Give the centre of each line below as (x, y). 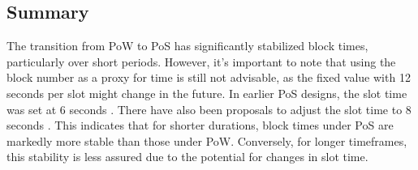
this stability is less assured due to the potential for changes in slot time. (187, 157)
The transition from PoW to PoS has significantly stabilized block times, (187, 46)
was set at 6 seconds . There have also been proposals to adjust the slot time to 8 (209, 109)
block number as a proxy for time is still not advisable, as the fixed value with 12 (209, 77)
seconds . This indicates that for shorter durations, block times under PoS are (200, 125)
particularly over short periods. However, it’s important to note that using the (201, 61)
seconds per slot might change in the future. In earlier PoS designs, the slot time (207, 93)
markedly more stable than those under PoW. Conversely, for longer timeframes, (207, 140)
